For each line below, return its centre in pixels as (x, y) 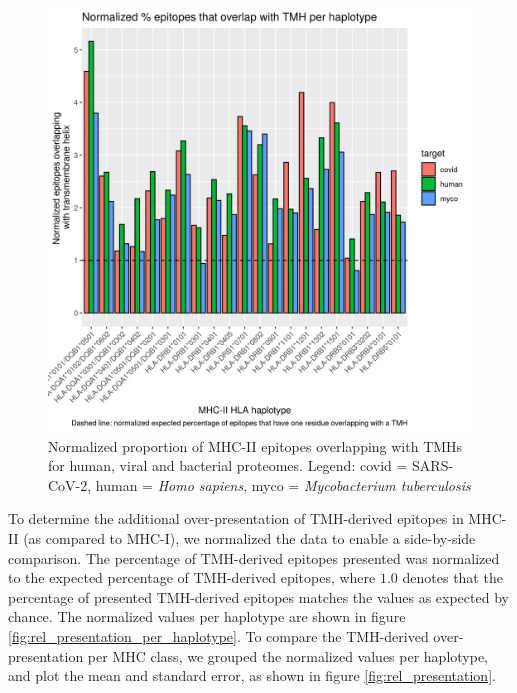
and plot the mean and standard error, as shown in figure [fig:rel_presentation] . (252, 675)
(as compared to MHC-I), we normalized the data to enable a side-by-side (249, 537)
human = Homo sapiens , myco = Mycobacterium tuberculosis (283, 484)
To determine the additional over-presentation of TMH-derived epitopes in (236, 518)
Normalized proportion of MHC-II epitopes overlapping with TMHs (255, 445)
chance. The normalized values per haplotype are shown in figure (207, 616)
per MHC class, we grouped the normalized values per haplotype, (288, 655)
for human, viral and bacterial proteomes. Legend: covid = (228, 465)
